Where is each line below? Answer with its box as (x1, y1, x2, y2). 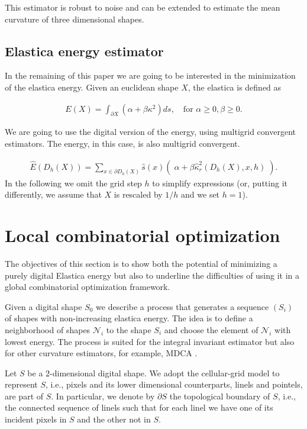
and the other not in (77, 413, 151, 425)
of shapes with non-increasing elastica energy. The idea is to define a (5, 312, 253, 324)
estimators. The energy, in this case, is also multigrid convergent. (5, 137, 240, 149)
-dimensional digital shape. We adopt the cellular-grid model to (50, 366, 280, 379)
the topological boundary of (169, 389, 270, 402)
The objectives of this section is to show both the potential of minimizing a (5, 257, 277, 269)
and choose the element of (164, 323, 258, 336)
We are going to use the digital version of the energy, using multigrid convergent (5, 125, 296, 138)
